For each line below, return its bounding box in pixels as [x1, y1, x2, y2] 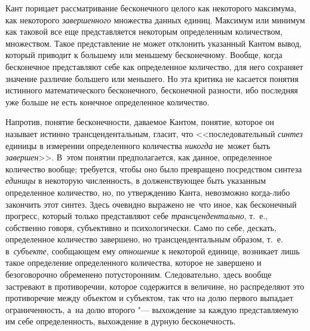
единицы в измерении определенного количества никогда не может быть [5, 139, 271, 151]
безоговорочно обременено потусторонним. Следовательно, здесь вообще [5, 268, 272, 281]
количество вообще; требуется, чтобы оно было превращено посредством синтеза [5, 162, 302, 175]
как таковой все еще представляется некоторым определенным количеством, [5, 25, 283, 38]
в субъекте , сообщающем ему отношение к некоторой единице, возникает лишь [5, 244, 300, 257]
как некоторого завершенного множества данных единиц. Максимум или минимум [5, 13, 305, 26]
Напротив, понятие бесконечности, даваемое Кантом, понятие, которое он [5, 116, 274, 128]
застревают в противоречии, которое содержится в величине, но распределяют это [5, 280, 305, 292]
